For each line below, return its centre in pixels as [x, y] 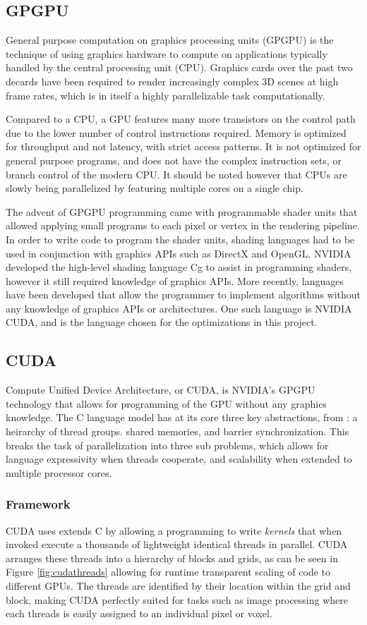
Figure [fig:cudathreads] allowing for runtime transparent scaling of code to [168, 572]
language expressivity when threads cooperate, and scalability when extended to [179, 459]
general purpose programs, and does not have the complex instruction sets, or [174, 160]
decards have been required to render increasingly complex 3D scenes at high [172, 81]
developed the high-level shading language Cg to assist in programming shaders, [179, 267]
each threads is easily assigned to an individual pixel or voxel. [139, 613]
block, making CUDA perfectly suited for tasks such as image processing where [177, 599]
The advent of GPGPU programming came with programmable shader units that [182, 211]
